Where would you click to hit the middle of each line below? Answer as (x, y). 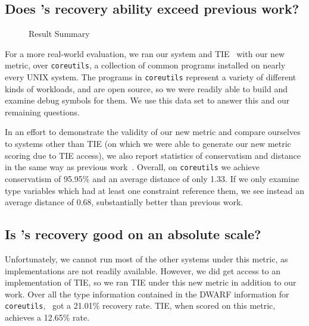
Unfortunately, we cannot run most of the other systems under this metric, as (146, 258)
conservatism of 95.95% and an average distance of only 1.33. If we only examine (152, 178)
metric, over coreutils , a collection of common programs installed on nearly (145, 65)
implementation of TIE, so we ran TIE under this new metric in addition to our (151, 282)
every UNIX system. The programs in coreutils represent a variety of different (151, 77)
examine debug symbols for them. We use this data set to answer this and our (147, 100)
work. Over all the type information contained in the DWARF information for (147, 294)
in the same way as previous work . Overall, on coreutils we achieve (132, 167)
